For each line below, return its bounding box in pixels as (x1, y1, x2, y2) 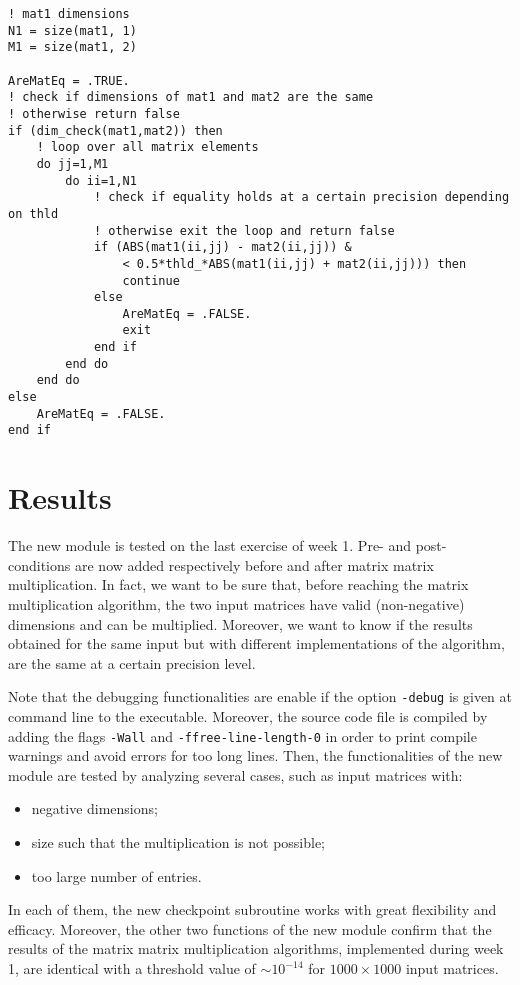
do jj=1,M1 (36, 156, 109, 171)
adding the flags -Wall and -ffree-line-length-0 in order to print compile (8, 725, 477, 746)
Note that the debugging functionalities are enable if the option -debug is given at (8, 686, 513, 707)
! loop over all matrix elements (36, 140, 259, 155)
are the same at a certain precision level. (8, 652, 256, 673)
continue (122, 273, 180, 288)
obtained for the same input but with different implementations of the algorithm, (8, 633, 505, 654)
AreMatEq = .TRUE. (8, 73, 130, 88)
